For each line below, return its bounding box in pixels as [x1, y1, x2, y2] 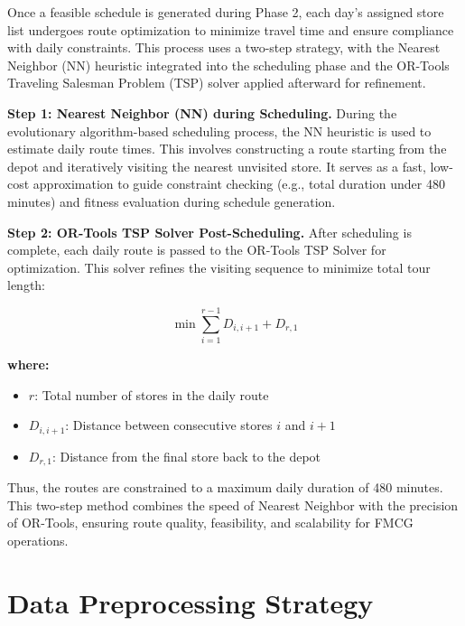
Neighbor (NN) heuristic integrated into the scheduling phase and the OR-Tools [7, 55, 450, 74]
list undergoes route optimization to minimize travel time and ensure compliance [7, 20, 454, 39]
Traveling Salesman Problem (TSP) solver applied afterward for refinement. [7, 73, 426, 92]
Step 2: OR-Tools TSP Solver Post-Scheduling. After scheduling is [7, 222, 412, 241]
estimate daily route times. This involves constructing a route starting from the [7, 139, 447, 158]
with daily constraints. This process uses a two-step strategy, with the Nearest [7, 38, 441, 57]
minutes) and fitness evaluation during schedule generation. [7, 192, 336, 210]
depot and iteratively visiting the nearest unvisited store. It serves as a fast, [7, 156, 426, 175]
